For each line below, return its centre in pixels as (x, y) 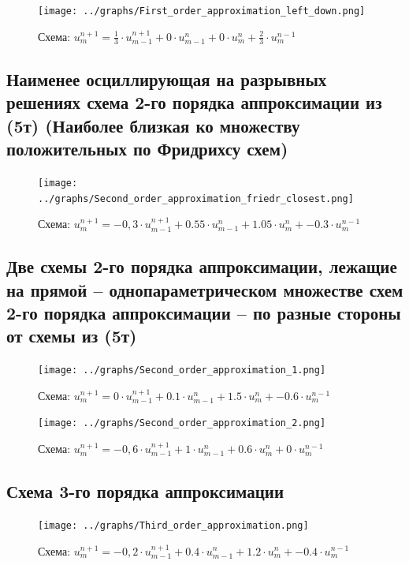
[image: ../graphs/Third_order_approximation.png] (173, 525)
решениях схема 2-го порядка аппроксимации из (194, 102)
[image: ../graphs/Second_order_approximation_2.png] (182, 423)
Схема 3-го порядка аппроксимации (145, 491)
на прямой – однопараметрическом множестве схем (205, 289)
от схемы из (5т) (72, 336)
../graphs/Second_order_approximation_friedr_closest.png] (196, 198)
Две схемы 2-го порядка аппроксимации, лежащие (202, 266)
